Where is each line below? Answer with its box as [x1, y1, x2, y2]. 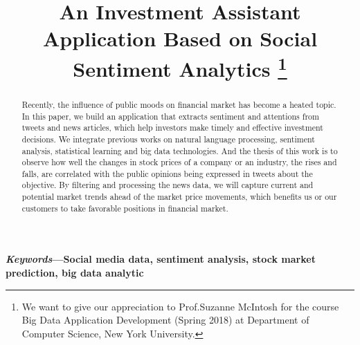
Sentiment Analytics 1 [73, 51, 287, 82]
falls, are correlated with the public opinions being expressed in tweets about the [21, 167, 313, 179]
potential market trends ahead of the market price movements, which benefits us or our [21, 191, 337, 203]
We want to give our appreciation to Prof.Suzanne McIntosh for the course [21, 299, 339, 313]
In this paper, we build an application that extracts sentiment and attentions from [21, 110, 319, 122]
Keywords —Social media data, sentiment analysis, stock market [6, 252, 316, 266]
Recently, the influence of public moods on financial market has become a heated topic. [21, 98, 336, 110]
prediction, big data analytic [6, 265, 144, 280]
